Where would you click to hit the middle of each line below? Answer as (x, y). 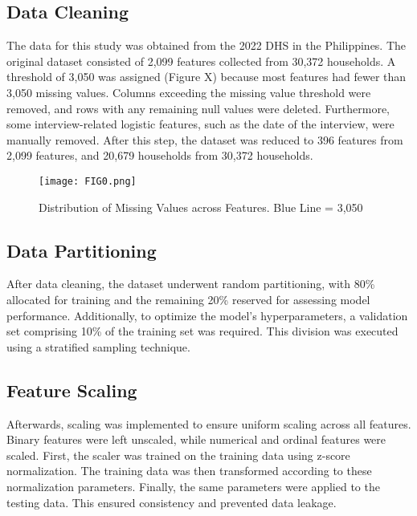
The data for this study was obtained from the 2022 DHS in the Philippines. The (206, 45)
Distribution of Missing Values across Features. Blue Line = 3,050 (201, 207)
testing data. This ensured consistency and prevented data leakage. (172, 502)
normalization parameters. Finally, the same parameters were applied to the (193, 486)
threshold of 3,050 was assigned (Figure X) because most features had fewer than (206, 77)
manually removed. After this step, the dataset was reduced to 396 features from (205, 139)
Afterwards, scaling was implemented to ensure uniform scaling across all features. (209, 423)
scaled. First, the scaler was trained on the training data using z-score (178, 455)
